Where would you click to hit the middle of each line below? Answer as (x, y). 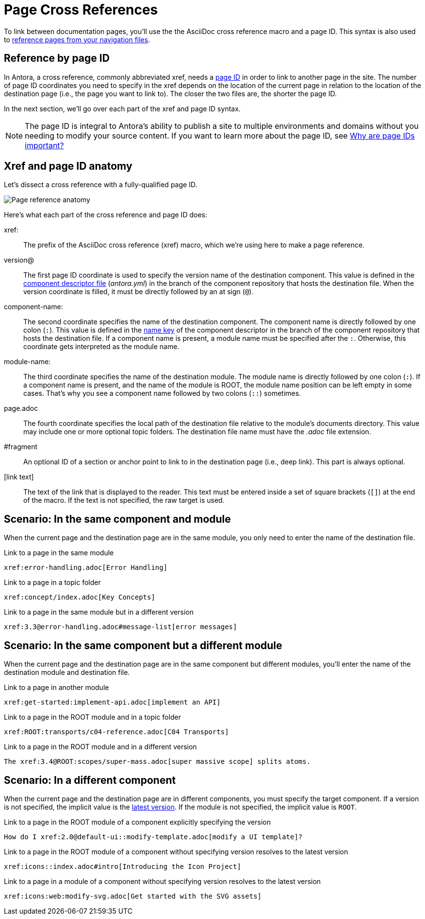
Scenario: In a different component (90, 780)
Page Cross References (81, 10)
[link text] (19, 477)
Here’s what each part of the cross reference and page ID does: (106, 215)
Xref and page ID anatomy (68, 166)
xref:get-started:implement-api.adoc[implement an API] (112, 702)
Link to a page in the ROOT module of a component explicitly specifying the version (137, 822)
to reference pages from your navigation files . (77, 39)
